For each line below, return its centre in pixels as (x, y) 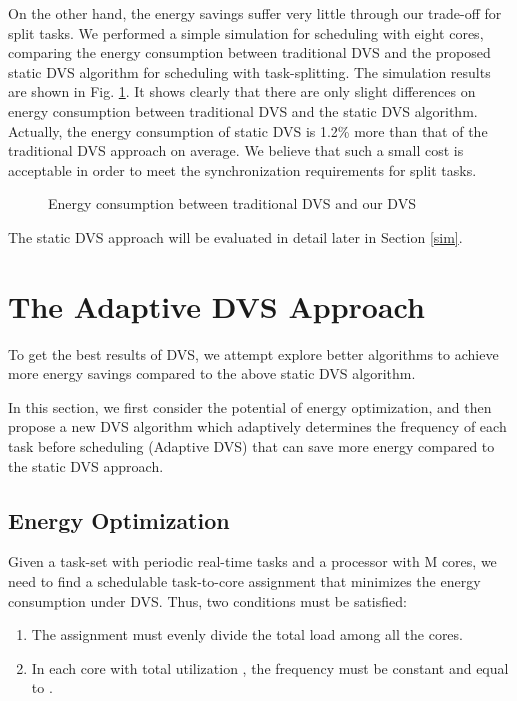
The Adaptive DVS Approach (216, 305)
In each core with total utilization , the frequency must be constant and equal (270, 667)
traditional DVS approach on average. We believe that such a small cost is (236, 150)
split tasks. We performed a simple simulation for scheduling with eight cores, (246, 32)
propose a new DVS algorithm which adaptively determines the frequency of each (257, 426)
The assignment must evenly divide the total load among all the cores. (247, 634)
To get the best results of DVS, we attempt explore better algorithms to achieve (253, 353)
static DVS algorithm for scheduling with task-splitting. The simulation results (249, 71)
